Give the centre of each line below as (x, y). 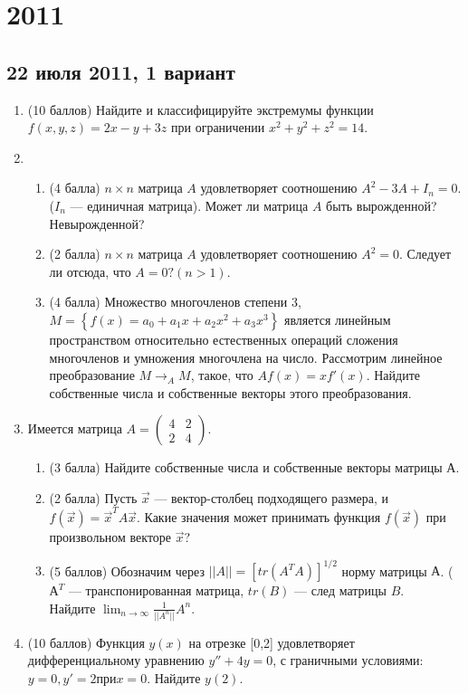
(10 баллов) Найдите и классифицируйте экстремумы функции (201, 109)
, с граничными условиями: (348, 660)
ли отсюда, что (90, 271)
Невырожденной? (97, 223)
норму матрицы (384, 570)
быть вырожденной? (382, 205)
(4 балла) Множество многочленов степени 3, (175, 302)
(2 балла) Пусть (93, 497)
